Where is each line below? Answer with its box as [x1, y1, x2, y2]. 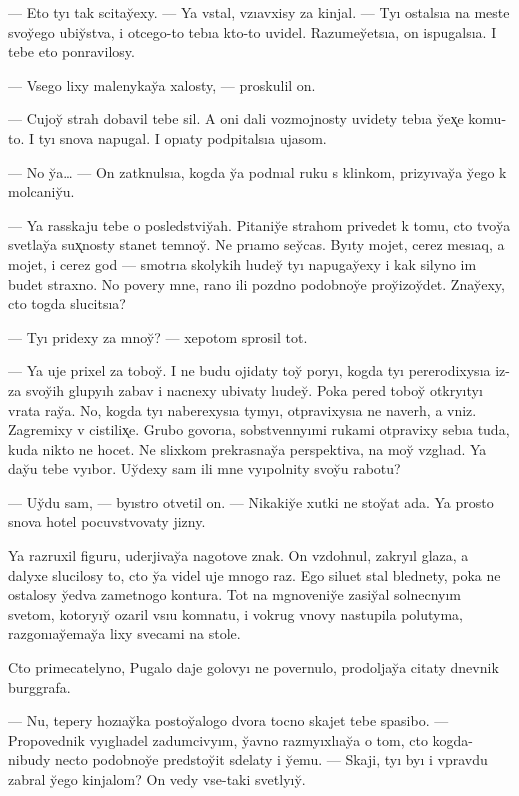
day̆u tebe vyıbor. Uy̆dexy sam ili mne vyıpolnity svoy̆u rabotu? [8, 458, 401, 479]
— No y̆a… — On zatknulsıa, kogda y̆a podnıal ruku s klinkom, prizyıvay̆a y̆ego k [8, 161, 507, 182]
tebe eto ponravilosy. [8, 41, 135, 62]
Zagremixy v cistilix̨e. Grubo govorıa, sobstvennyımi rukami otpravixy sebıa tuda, [8, 419, 510, 440]
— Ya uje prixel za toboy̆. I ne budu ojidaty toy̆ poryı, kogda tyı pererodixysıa [8, 360, 491, 381]
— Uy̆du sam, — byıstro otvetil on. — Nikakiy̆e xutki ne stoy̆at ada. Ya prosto [8, 491, 494, 512]
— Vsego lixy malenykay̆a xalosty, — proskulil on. [8, 74, 316, 95]
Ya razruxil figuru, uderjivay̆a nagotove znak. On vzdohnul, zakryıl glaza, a [8, 545, 469, 566]
